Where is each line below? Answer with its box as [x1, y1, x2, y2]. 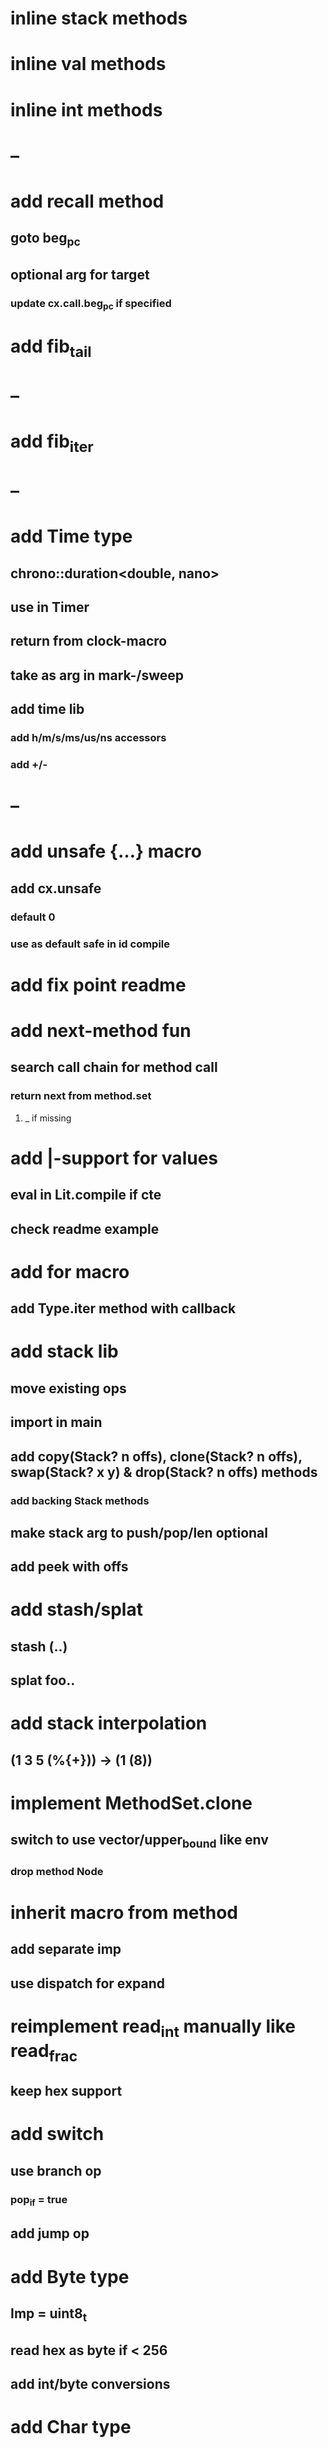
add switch [10, 2123, 105, 2146]
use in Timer [10, 599, 90, 616]
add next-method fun [10, 1020, 192, 1042]
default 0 [10, 910, 56, 924]
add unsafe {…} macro [10, 840, 202, 863]
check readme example [10, 1220, 160, 1237]
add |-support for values [10, 1147, 219, 1169]
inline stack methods [10, 7, 188, 30]
